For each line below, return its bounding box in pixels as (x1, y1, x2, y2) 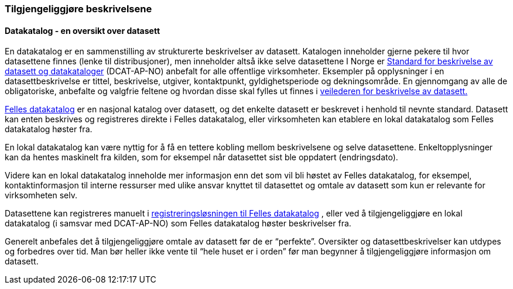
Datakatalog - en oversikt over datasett (5, 25, 160, 36)
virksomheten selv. (5, 190, 78, 201)
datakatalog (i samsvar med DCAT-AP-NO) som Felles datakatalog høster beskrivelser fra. (5, 218, 351, 229)
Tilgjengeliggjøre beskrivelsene (5, 3, 152, 15)
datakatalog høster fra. (5, 124, 93, 135)
